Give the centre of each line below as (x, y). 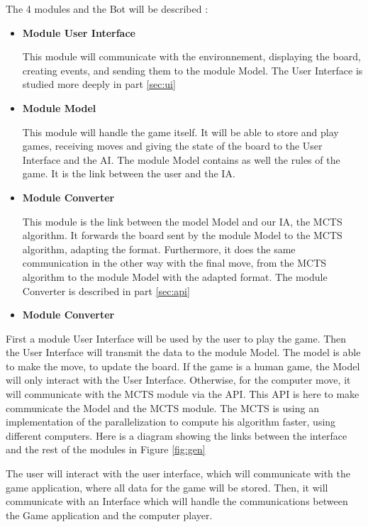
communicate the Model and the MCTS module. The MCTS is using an (162, 407)
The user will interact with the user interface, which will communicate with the (178, 473)
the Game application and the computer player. (109, 515)
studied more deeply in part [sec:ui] (99, 84)
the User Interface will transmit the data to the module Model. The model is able (183, 352)
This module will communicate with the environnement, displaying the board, (191, 56)
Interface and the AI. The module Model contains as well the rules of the (181, 159)
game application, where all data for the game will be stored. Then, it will (167, 487)
